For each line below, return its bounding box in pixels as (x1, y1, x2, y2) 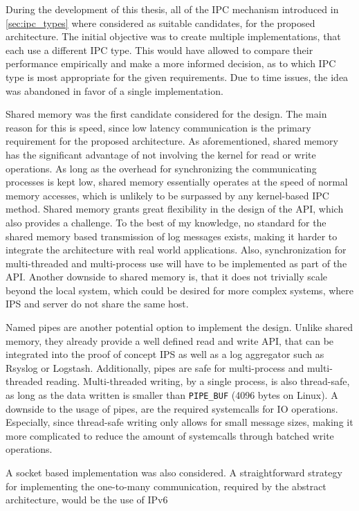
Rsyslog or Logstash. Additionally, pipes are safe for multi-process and (6, 360, 304, 375)
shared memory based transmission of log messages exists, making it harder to (6, 228, 338, 243)
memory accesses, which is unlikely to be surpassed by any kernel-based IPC (6, 188, 329, 202)
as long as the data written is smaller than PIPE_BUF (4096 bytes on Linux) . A (6, 388, 338, 402)
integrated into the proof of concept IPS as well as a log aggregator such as (6, 347, 324, 361)
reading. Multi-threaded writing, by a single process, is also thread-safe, (46, 374, 350, 388)
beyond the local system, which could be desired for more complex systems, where (6, 283, 354, 297)
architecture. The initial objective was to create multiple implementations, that (6, 29, 341, 44)
